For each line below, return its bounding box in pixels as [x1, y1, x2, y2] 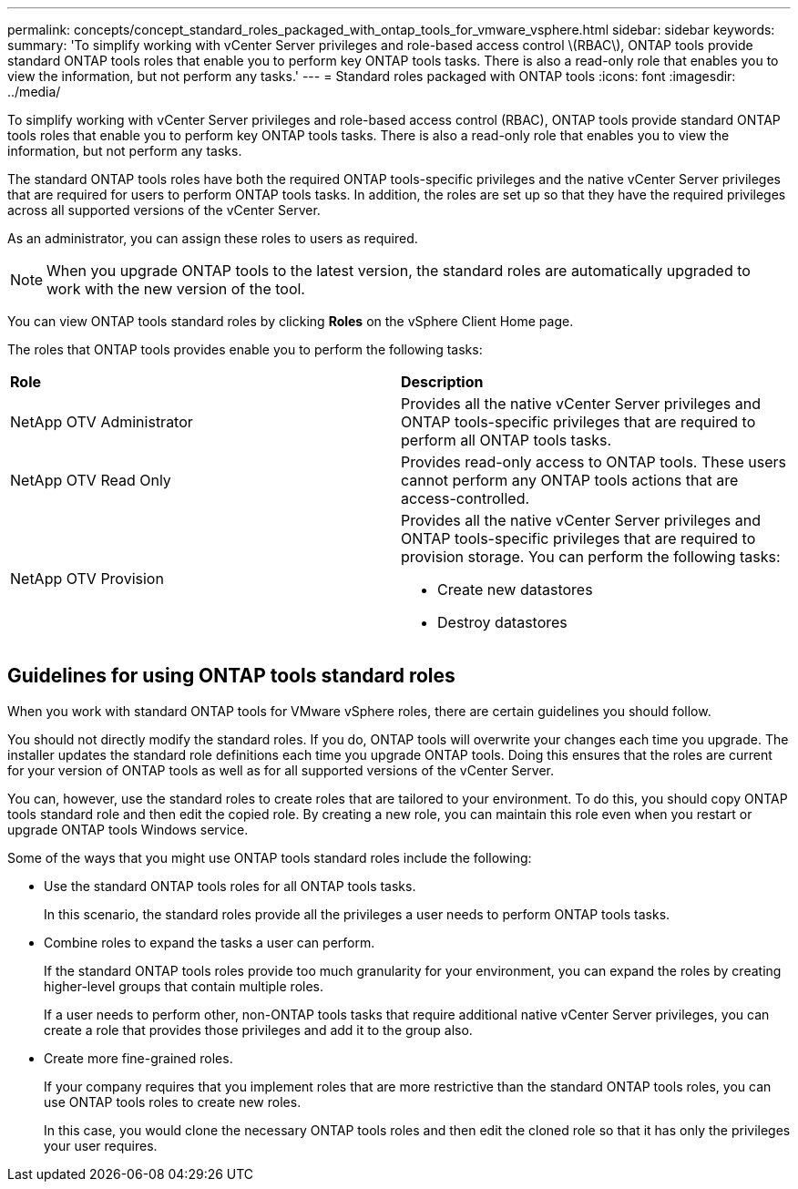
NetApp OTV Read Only [10, 471, 171, 489]
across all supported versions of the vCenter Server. [7, 202, 321, 218]
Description [401, 373, 484, 391]
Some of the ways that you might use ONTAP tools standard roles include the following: [7, 849, 532, 866]
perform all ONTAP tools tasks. [401, 431, 612, 449]
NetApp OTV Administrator [10, 413, 193, 431]
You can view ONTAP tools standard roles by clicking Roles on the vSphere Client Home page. [7, 313, 574, 329]
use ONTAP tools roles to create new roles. [44, 1093, 302, 1110]
